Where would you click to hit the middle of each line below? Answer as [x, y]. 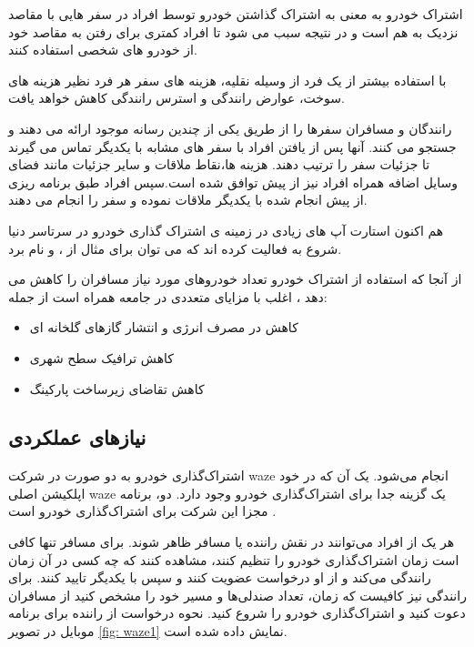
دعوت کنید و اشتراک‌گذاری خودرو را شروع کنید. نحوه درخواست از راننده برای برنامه [237, 613]
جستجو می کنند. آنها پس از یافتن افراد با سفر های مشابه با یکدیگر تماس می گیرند [232, 146]
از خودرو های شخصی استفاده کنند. [103, 50]
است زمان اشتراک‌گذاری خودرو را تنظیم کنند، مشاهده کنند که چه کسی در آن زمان [234, 559]
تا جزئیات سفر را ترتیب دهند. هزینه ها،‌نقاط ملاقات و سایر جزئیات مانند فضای [219, 164]
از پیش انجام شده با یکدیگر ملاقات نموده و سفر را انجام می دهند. [188, 200]
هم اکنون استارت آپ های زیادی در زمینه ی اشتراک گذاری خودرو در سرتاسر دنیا [226, 230]
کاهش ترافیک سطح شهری [102, 357]
